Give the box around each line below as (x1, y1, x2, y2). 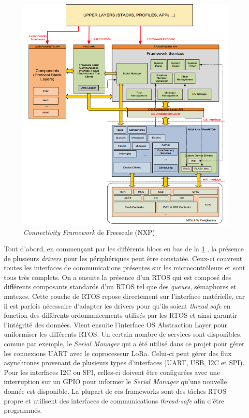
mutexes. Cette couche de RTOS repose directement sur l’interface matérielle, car (4, 291, 245, 301)
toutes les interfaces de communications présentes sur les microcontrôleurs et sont (4, 263, 246, 273)
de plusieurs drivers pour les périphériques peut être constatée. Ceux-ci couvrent (4, 253, 243, 263)
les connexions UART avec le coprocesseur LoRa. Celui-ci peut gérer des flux (4, 348, 232, 358)
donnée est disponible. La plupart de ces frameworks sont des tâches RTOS (4, 386, 227, 396)
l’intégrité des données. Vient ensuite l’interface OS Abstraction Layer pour (4, 319, 227, 329)
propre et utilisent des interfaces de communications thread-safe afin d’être (4, 395, 224, 405)
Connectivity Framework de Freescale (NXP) (23, 227, 155, 237)
